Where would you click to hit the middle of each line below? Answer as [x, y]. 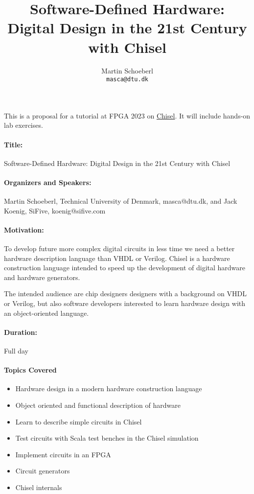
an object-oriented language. [46, 313]
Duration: [21, 332]
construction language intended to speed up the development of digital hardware [125, 268]
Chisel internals [39, 487]
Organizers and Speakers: [48, 182]
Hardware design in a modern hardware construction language [109, 388]
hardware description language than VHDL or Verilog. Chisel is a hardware [117, 258]
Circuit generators [43, 471]
